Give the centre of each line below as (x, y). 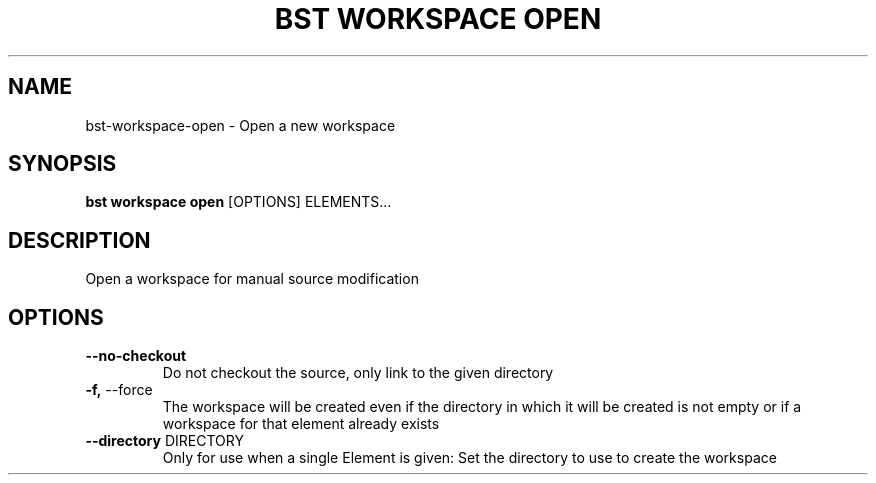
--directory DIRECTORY (164, 441)
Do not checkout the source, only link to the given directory (358, 373)
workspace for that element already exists (301, 424)
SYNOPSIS (62, 164)
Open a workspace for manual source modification (252, 279)
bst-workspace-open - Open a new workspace (240, 125)
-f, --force (119, 390)
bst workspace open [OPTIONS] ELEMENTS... (238, 202)
